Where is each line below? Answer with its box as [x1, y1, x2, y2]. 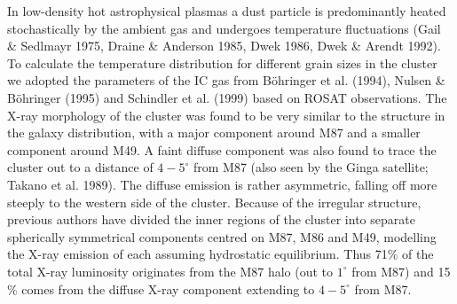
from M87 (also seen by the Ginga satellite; [193, 158, 429, 176]
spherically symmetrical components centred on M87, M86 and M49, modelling [7, 227, 437, 246]
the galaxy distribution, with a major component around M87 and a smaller [7, 123, 421, 142]
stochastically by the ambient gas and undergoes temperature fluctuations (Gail [7, 19, 441, 37]
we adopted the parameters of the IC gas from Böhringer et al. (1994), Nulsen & [7, 71, 445, 90]
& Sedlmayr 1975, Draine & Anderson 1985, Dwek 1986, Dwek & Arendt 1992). [7, 36, 441, 55]
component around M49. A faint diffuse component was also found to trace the [7, 140, 437, 159]
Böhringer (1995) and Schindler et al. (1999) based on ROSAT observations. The [7, 88, 447, 106]
